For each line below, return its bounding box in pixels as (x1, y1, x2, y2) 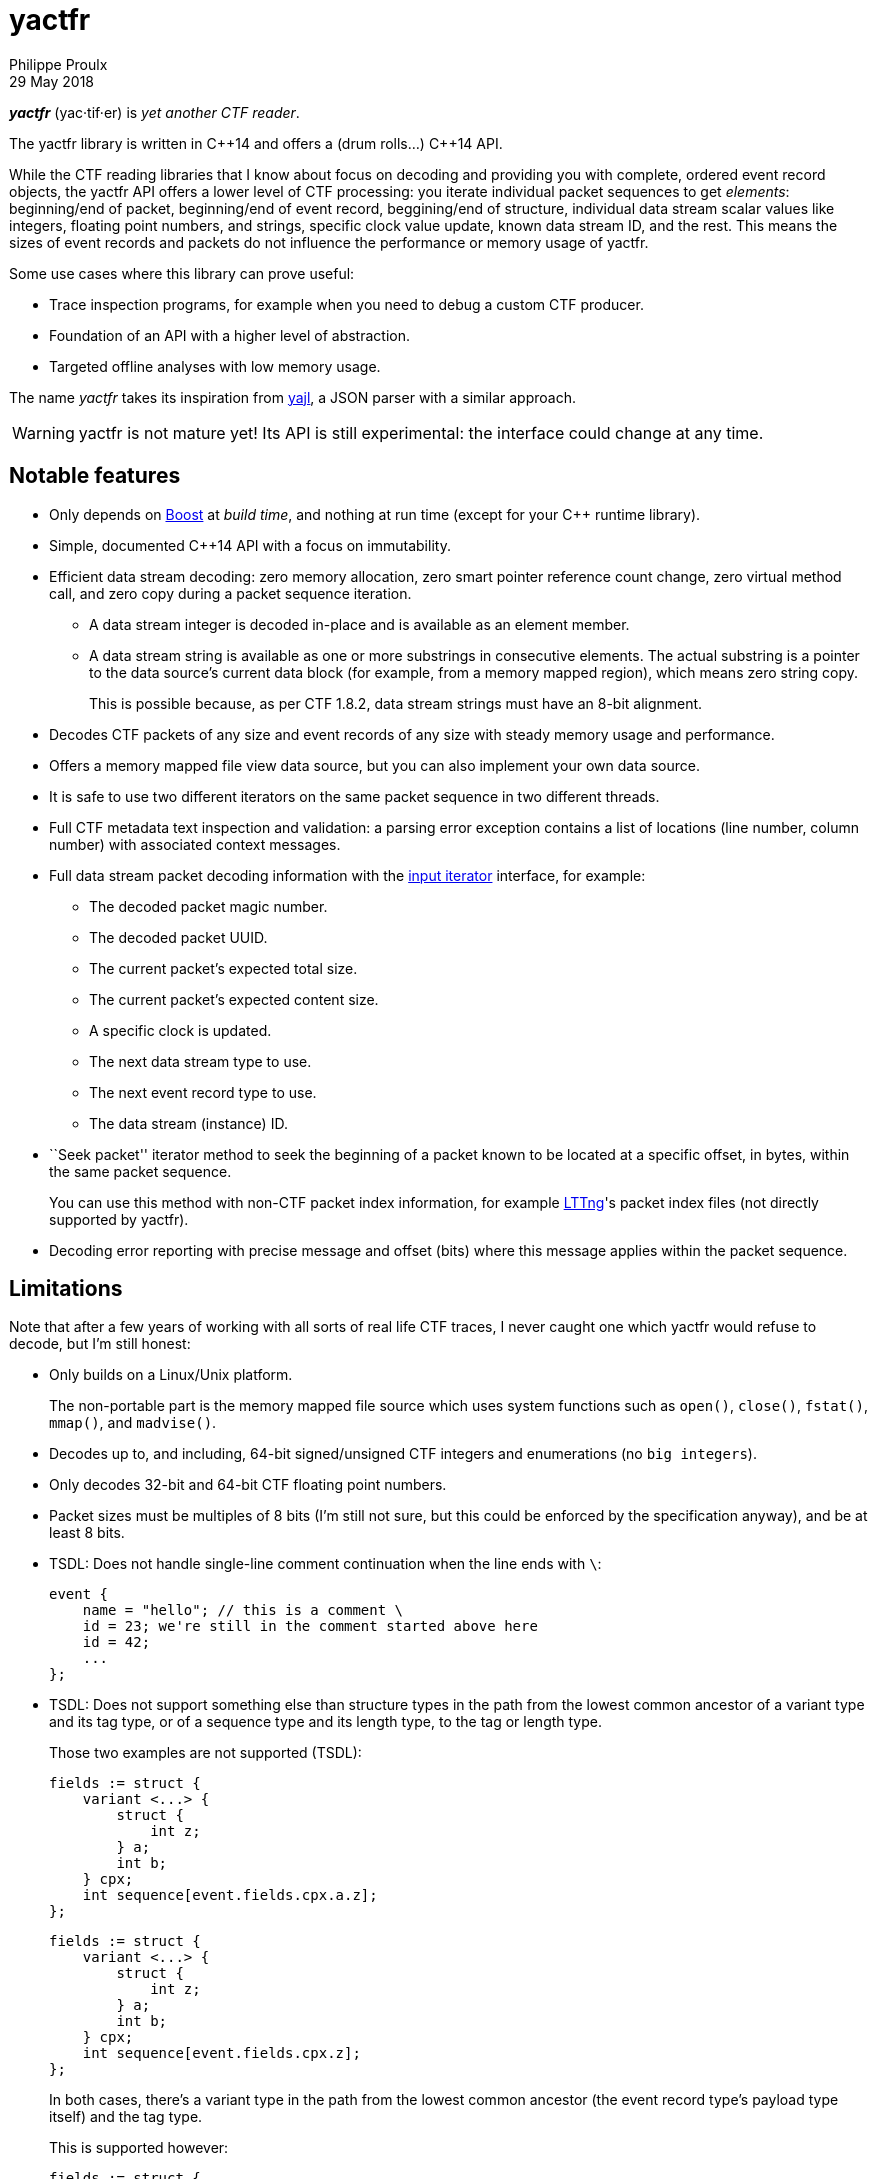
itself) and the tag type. (49, 2108, 203, 2126)
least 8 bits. (49, 1524, 125, 1542)
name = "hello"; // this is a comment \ (82, 1602, 404, 1619)
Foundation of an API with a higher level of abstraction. (49, 326, 410, 344)
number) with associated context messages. (49, 835, 341, 853)
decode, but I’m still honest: (9, 1335, 191, 1353)
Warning (12, 422, 75, 443)
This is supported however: (49, 2139, 229, 2157)
